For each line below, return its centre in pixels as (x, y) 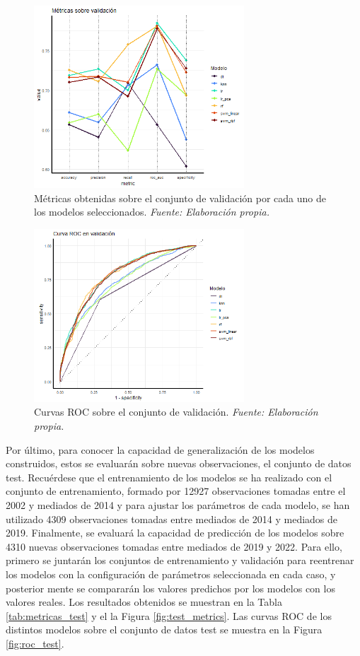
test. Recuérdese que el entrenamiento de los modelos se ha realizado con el (169, 477)
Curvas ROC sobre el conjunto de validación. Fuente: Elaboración (176, 412)
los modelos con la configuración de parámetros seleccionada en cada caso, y (171, 574)
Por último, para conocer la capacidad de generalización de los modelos (160, 449)
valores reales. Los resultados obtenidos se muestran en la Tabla (144, 602)
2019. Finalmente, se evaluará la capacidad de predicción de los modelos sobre (175, 533)
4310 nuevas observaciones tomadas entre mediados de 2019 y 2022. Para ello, (174, 546)
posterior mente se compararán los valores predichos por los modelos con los (170, 588)
